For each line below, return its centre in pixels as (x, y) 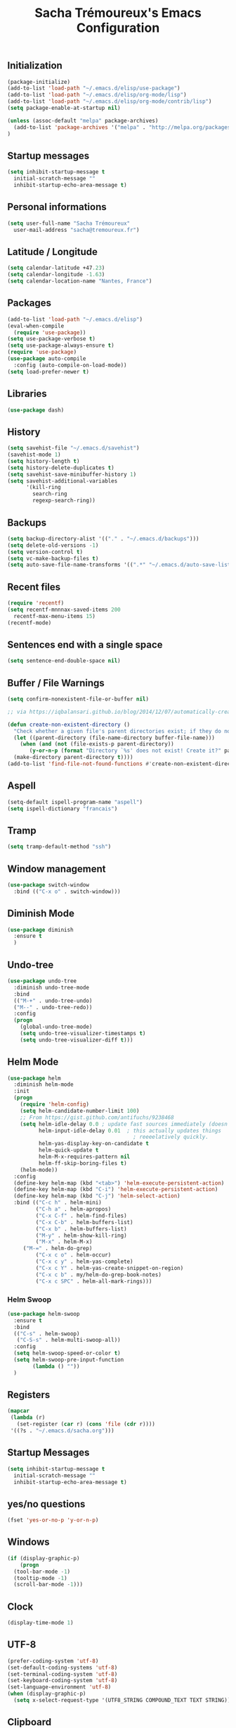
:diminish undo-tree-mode (52, 987)
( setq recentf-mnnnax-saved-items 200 (64, 610)
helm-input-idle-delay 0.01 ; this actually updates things (130, 1130)
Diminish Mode (41, 914)
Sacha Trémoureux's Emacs (118, 13)
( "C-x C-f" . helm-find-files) (81, 1216)
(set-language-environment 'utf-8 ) (59, 1687)
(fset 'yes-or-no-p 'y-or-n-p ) (53, 1520)
